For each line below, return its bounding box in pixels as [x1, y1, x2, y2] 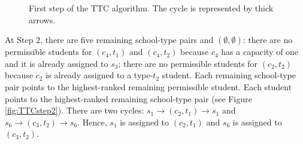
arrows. [29, 13, 56, 26]
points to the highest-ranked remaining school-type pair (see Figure [5, 92, 252, 105]
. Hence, [77, 115, 107, 128]
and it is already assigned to [5, 57, 108, 69]
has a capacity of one [221, 45, 299, 58]
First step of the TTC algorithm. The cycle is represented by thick [29, 2, 274, 14]
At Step [5, 33, 34, 46]
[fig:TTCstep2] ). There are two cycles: [5, 104, 144, 117]
